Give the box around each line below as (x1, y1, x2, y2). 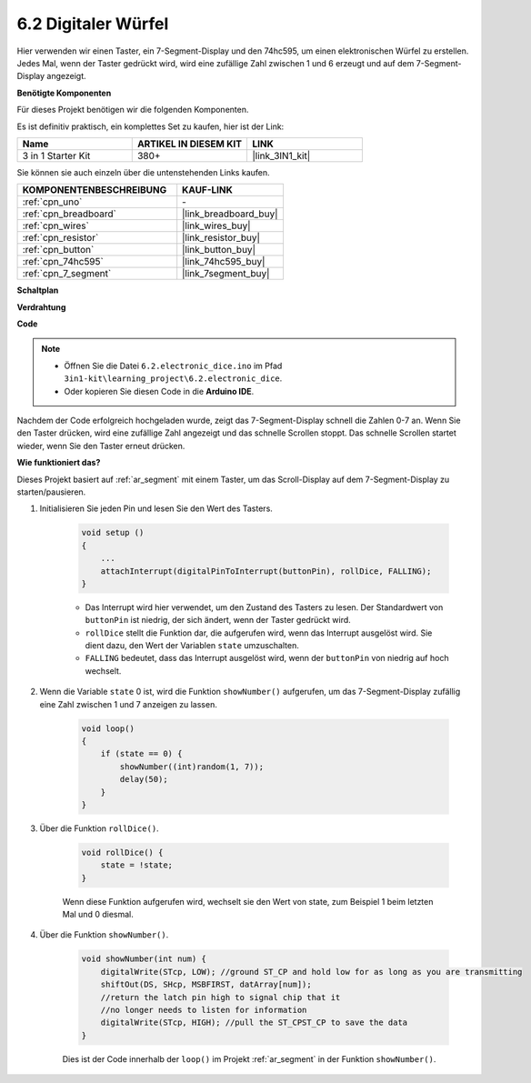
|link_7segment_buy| (182, 267, 270, 280)
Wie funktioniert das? (16, 457, 101, 468)
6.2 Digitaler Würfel (16, 14, 169, 34)
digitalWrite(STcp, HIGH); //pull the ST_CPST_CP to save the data (100, 1018, 408, 1028)
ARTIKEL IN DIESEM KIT (136, 137, 243, 150)
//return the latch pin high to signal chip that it (100, 992, 341, 1002)
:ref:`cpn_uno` (22, 196, 83, 208)
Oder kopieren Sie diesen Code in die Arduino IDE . (64, 386, 255, 396)
